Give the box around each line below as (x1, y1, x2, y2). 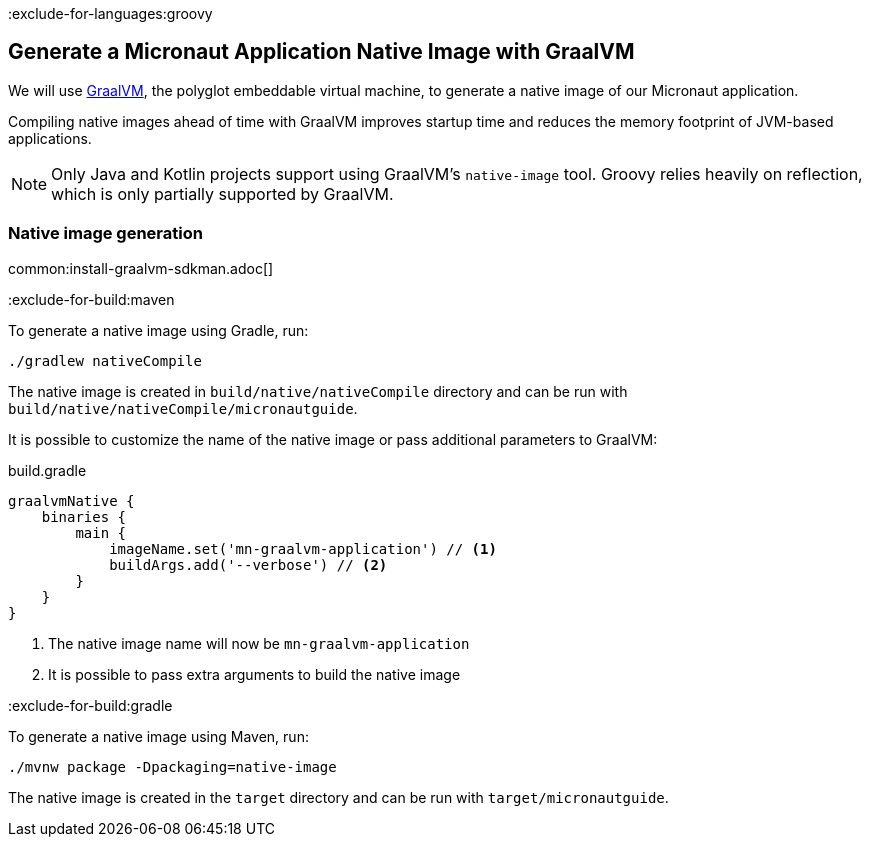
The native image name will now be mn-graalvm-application (48, 634, 470, 652)
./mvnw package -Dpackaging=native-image (8, 758, 337, 775)
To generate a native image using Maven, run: (8, 727, 309, 745)
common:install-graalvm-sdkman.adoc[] (8, 259, 274, 277)
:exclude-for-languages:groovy (8, 5, 213, 22)
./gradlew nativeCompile (8, 352, 202, 369)
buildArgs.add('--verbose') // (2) (109, 556, 388, 573)
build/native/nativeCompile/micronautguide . (8, 399, 358, 417)
